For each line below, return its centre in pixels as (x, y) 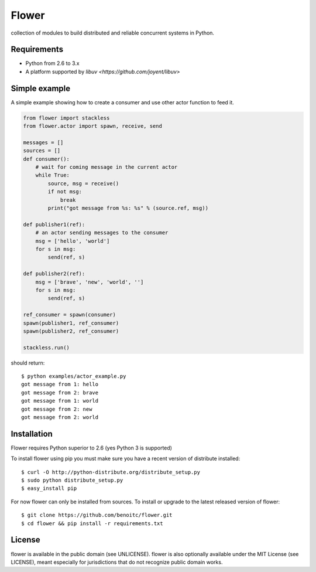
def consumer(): (47, 159)
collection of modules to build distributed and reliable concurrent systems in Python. (113, 33)
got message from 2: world (60, 417)
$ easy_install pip (49, 488)
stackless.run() (47, 348)
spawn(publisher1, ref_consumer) (71, 323)
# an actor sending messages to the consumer (102, 233)
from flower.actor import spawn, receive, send (92, 126)
